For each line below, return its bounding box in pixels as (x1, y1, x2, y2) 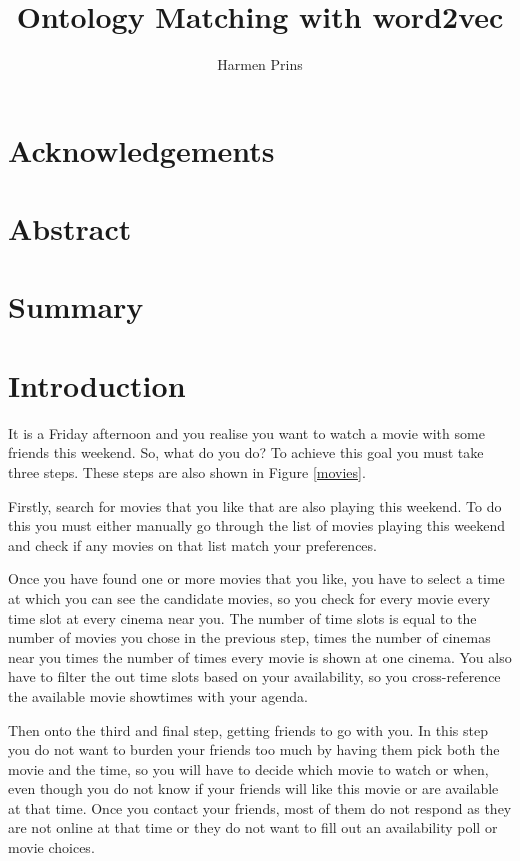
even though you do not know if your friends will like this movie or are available (8, 778, 499, 799)
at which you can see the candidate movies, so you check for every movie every (8, 587, 491, 608)
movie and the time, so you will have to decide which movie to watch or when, (8, 758, 489, 779)
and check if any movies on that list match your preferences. (8, 534, 377, 555)
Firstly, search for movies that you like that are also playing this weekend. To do (8, 495, 502, 516)
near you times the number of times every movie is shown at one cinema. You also (8, 646, 512, 667)
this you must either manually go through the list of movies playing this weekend (8, 515, 506, 536)
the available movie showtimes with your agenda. (8, 685, 309, 706)
